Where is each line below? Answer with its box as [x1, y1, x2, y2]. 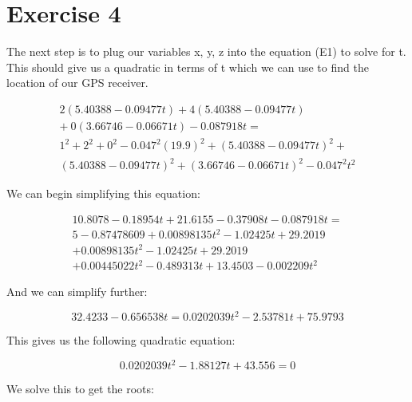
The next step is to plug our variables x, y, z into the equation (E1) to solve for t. [6, 43, 406, 60]
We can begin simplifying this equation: [6, 185, 200, 202]
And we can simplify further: [6, 283, 148, 300]
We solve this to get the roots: [6, 380, 154, 397]
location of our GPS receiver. [6, 74, 149, 91]
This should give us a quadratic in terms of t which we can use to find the [6, 58, 369, 75]
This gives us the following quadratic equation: [6, 332, 236, 349]
